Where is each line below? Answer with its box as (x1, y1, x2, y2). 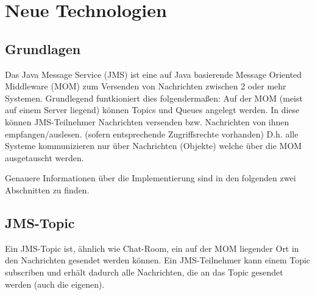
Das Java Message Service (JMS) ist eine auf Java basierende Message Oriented (5, 68, 302, 80)
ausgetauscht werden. (5, 151, 84, 164)
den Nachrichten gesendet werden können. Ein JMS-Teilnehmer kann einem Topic (5, 254, 311, 266)
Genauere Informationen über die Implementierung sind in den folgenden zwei (5, 172, 296, 184)
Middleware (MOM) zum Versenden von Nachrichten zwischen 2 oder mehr (5, 80, 286, 92)
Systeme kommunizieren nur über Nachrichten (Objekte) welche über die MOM (5, 139, 302, 152)
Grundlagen (5, 39, 81, 58)
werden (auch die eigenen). (5, 277, 105, 290)
